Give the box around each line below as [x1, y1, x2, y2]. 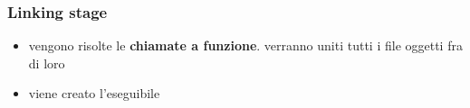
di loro [28, 53, 65, 72]
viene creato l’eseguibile [28, 84, 160, 103]
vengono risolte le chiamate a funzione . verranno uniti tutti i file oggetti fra [28, 36, 463, 55]
